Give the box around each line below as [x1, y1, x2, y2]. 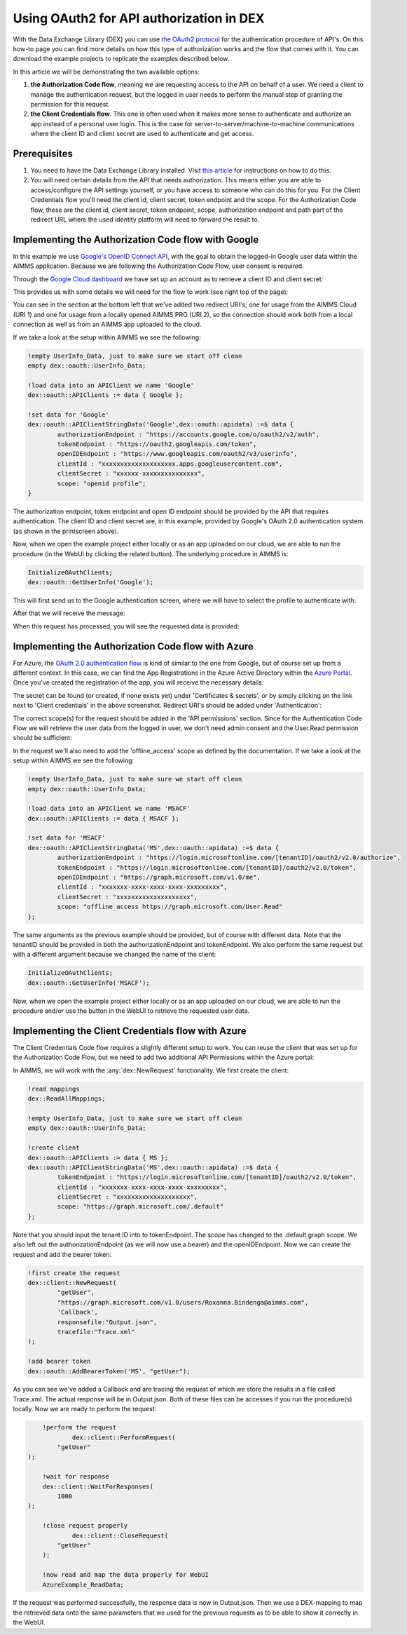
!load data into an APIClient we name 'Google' [27, 381, 194, 389]
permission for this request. [30, 100, 110, 108]
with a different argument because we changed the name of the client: [13, 950, 216, 959]
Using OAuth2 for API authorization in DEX [13, 11, 265, 26]
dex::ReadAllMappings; [27, 1095, 106, 1103]
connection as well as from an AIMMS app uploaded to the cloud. [13, 320, 202, 329]
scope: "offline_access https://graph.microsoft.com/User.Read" [57, 903, 283, 911]
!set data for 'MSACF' [27, 834, 106, 842]
